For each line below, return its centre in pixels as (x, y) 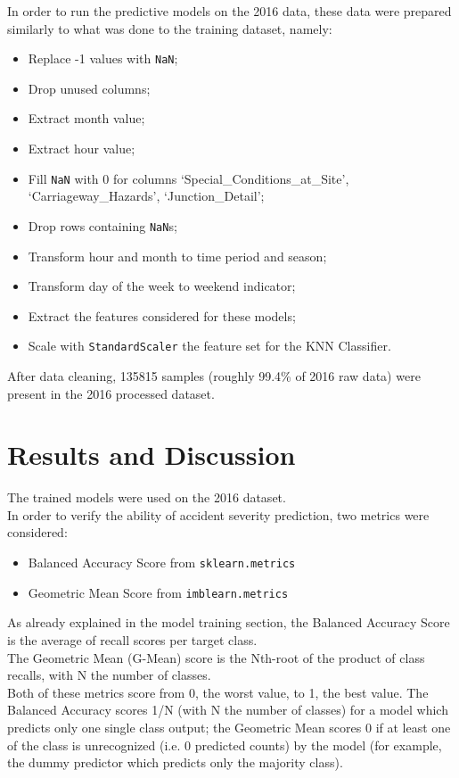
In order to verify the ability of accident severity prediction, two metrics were (218, 514)
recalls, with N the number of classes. (109, 675)
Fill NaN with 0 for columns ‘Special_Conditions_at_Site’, (189, 178)
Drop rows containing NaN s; (102, 225)
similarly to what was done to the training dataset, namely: (170, 28)
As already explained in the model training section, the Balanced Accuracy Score (229, 622)
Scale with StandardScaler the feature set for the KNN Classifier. (209, 346)
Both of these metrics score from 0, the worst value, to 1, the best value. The (218, 692)
